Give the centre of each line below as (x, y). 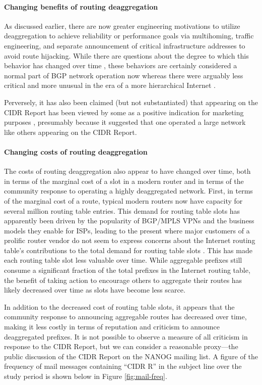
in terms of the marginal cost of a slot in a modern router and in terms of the (124, 181)
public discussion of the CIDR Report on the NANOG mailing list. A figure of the (131, 356)
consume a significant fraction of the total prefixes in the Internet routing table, (127, 270)
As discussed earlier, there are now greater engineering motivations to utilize (122, 26)
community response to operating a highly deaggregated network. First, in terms (128, 191)
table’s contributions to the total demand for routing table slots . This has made (128, 250)
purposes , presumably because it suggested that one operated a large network (125, 122)
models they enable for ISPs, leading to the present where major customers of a (127, 230)
